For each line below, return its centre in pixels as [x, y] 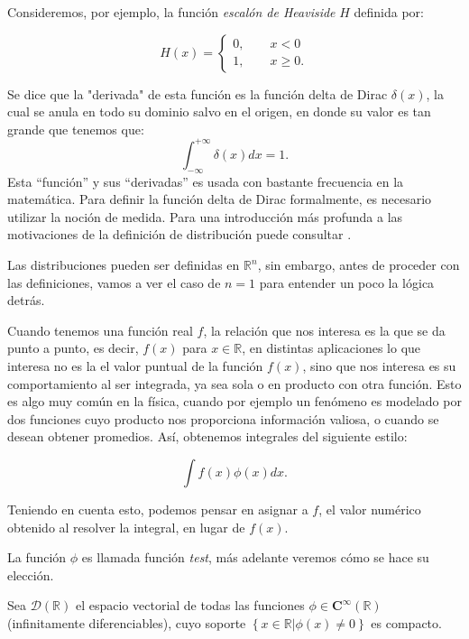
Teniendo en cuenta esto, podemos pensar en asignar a [158, 509]
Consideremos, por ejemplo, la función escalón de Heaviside [171, 12]
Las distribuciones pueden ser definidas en [124, 265]
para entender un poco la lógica [347, 282]
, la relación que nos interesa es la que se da [324, 330]
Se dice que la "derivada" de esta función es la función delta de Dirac [198, 93]
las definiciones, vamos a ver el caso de [114, 282]
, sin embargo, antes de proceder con [359, 265]
